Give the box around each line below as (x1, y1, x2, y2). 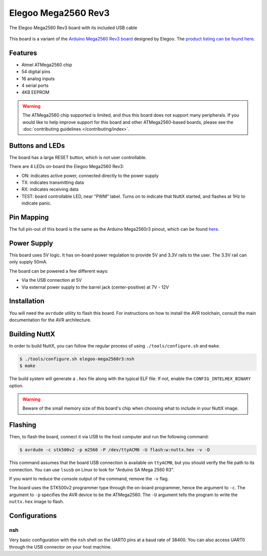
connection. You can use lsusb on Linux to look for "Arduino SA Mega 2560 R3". (9, 467, 175, 472)
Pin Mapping (9, 213, 49, 222)
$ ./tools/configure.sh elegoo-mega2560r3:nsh (19, 356, 134, 362)
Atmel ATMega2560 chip (21, 62, 73, 68)
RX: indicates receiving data (21, 186, 79, 192)
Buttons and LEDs (9, 141, 65, 150)
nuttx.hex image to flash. (9, 499, 64, 505)
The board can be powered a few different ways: (9, 268, 109, 274)
